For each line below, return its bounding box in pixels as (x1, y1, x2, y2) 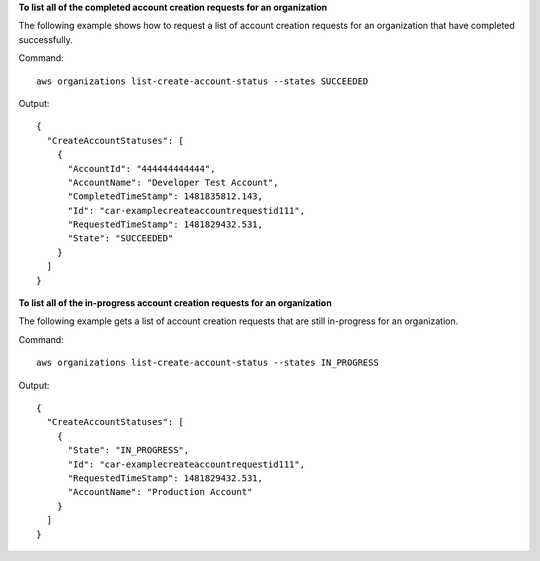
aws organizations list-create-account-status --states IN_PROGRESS (36, 357, 379, 369)
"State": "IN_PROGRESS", (67, 445, 190, 456)
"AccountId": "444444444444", (67, 163, 216, 174)
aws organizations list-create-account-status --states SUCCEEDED (36, 75, 369, 87)
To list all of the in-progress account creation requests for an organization (18, 297, 332, 309)
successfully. (18, 33, 74, 45)
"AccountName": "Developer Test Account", (67, 176, 279, 188)
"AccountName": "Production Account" (67, 486, 253, 498)
